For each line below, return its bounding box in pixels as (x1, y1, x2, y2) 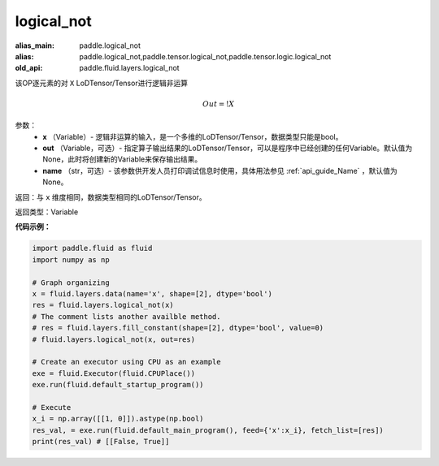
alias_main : (15, 41, 54, 50)
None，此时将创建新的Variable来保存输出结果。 (42, 154, 202, 164)
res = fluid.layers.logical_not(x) (32, 300, 174, 310)
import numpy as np (32, 255, 110, 264)
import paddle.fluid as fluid (32, 244, 153, 253)
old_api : (15, 63, 43, 73)
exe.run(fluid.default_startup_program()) (32, 380, 204, 390)
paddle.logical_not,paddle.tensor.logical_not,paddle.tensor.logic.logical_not (79, 51, 332, 61)
